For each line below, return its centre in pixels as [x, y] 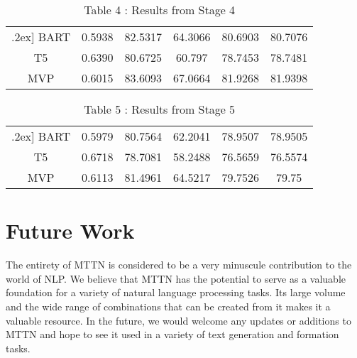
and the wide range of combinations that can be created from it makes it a [168, 306]
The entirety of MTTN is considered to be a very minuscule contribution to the [179, 265]
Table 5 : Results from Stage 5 [160, 109]
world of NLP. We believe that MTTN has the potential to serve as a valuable [176, 278]
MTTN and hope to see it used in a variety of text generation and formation [172, 334]
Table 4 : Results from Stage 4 [160, 10]
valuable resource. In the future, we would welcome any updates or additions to [178, 320]
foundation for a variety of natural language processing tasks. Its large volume [176, 292]
